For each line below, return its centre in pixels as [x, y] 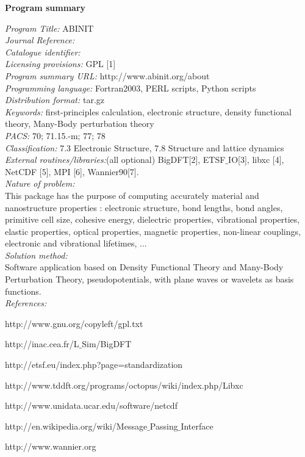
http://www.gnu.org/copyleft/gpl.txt [74, 323]
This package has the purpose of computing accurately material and [132, 195]
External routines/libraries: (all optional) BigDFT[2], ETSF [115, 160]
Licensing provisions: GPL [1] [60, 64]
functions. [23, 291]
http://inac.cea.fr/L [42, 344]
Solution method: [36, 255]
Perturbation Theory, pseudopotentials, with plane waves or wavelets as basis [149, 279]
